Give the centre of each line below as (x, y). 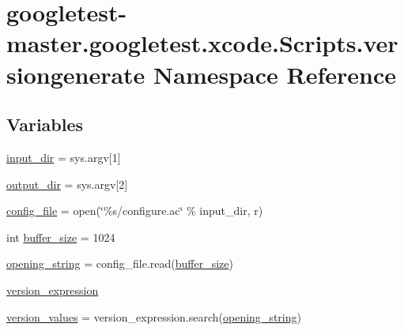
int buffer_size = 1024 (61, 237)
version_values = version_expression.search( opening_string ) (154, 316)
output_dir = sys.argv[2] (67, 184)
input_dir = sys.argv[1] (64, 157)
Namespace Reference (275, 74)
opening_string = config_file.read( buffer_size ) (120, 263)
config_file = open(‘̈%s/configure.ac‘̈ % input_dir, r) (135, 211)
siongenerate (76, 74)
